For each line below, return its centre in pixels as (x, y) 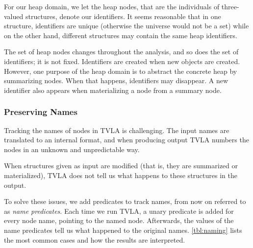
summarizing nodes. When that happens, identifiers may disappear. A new (116, 80)
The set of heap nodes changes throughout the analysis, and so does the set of (121, 52)
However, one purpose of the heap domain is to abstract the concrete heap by (121, 71)
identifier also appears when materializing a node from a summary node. (113, 90)
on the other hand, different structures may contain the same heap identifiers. (121, 35)
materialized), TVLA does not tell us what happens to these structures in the (121, 175)
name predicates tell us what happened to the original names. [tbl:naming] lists (123, 230)
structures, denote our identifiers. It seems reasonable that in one (123, 16)
